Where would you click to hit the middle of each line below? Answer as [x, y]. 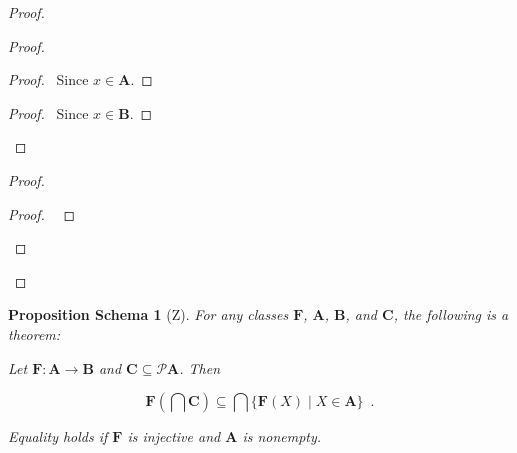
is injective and [174, 436]
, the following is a [451, 314]
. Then [200, 367]
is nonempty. [282, 436]
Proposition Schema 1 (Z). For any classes [148, 314]
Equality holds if [58, 436]
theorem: [34, 333]
